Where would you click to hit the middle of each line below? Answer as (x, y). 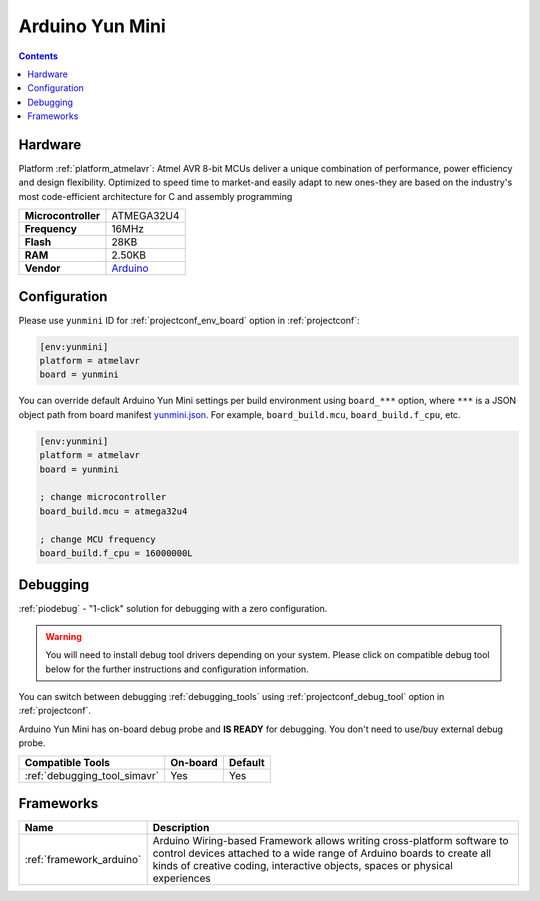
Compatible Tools (67, 762)
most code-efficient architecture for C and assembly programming (155, 196)
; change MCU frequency (98, 539)
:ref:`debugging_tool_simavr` (92, 775)
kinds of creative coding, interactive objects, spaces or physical (303, 866)
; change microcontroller (103, 497)
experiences (181, 878)
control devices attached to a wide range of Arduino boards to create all (322, 853)
